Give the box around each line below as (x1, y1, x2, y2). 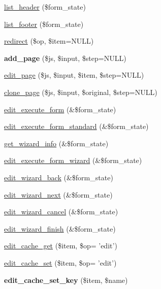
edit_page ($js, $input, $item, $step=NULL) (4, 70, 144, 80)
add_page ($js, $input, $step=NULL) (4, 52, 126, 63)
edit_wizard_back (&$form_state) (4, 172, 113, 182)
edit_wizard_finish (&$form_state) (4, 223, 116, 234)
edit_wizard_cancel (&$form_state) (4, 206, 118, 217)
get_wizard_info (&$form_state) (4, 138, 109, 148)
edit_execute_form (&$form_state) (4, 104, 116, 114)
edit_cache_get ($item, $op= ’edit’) (4, 240, 117, 251)
